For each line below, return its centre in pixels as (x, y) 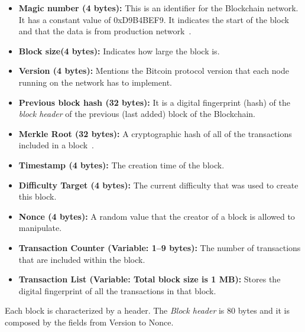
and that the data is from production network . (105, 31)
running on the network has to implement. (95, 82)
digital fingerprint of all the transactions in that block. (117, 290)
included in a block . (56, 145)
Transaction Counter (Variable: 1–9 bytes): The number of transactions (160, 247)
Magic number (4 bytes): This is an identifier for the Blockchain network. (158, 8)
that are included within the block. (82, 259)
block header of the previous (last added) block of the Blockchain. (137, 114)
